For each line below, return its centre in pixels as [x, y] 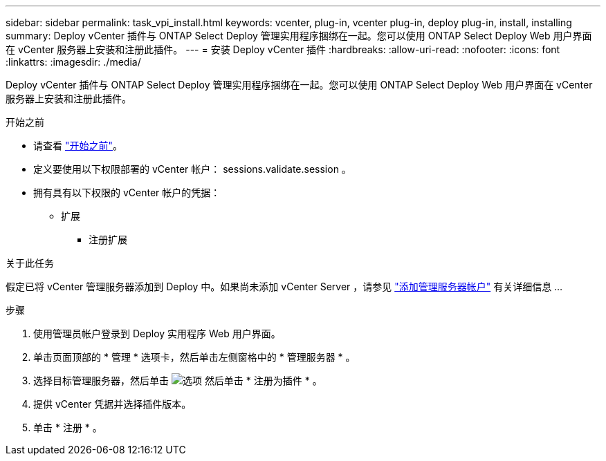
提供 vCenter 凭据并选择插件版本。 [112, 404]
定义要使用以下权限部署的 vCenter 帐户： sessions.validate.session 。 [192, 169]
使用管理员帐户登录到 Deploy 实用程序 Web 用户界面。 [157, 333]
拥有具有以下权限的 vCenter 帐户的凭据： [127, 192]
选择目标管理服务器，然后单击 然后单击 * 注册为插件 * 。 [178, 380]
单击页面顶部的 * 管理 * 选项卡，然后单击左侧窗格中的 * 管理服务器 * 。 [194, 357]
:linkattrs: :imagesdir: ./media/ [73, 62]
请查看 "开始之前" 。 [78, 145]
